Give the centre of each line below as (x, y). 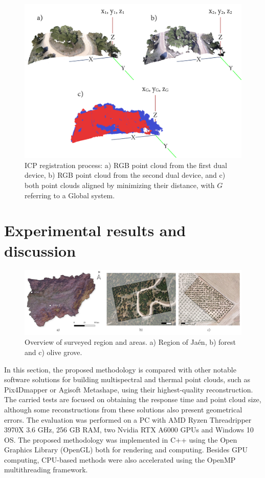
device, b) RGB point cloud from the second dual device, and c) (125, 175)
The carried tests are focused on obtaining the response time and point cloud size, (133, 399)
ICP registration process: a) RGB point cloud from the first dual (126, 165)
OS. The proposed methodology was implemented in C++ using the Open (121, 439)
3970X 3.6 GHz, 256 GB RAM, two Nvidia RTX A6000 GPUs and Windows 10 (129, 430)
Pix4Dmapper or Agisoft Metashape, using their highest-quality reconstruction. (129, 389)
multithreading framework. (46, 470)
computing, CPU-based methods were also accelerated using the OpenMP (120, 459)
